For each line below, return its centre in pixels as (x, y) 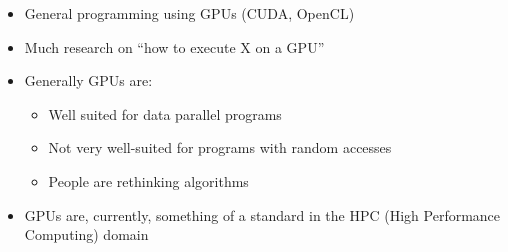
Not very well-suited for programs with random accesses (220, 147)
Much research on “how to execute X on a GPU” (174, 46)
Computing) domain (86, 234)
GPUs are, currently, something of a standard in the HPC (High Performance (262, 214)
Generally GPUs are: (88, 80)
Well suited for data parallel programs (165, 113)
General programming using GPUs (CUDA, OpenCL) (189, 13)
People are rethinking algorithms (148, 180)
